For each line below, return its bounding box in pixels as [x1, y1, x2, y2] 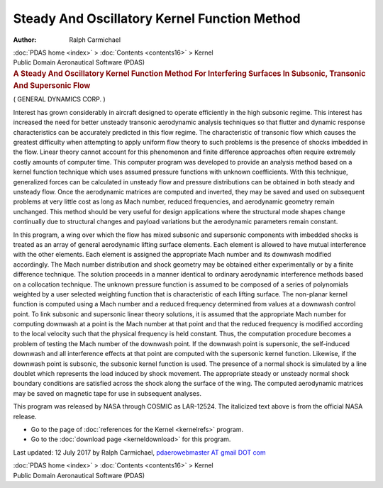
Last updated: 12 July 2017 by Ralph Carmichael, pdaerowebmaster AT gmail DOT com [13, 448, 266, 457]
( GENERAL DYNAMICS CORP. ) [13, 95, 106, 104]
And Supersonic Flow [13, 80, 91, 90]
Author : [13, 35, 37, 44]
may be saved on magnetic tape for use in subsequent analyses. [13, 389, 202, 397]
